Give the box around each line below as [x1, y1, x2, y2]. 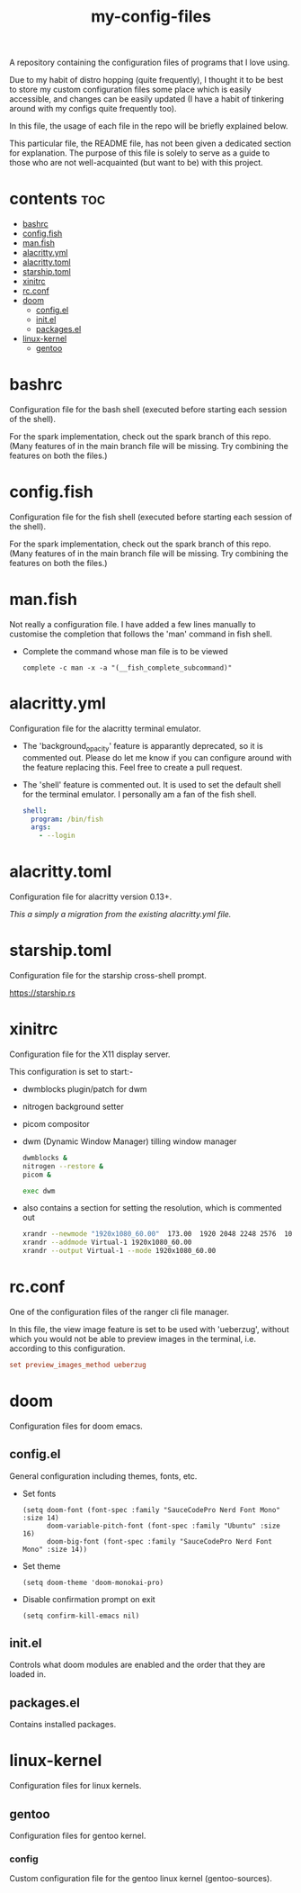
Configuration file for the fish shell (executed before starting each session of [9, 511, 293, 522]
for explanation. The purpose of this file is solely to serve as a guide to [9, 148, 270, 158]
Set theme [22, 1560, 61, 1572]
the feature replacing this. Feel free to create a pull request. [22, 762, 243, 772]
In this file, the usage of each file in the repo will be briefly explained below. [9, 121, 289, 131]
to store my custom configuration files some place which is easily [9, 84, 252, 95]
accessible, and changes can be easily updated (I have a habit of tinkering [9, 94, 285, 104]
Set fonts [22, 1488, 57, 1499]
